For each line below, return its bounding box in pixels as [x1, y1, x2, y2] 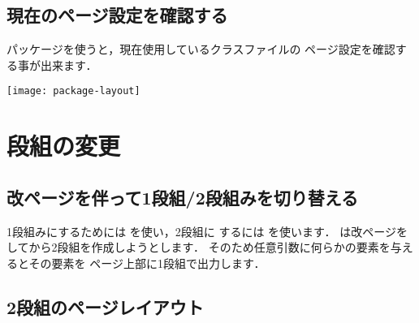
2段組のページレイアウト [6, 294, 204, 319]
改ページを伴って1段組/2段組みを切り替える [6, 184, 359, 209]
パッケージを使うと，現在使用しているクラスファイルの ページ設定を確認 [6, 41, 395, 58]
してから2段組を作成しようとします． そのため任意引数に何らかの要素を [6, 239, 391, 256]
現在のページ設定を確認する [6, 2, 228, 28]
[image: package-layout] [6, 85, 140, 97]
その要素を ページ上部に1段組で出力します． [28, 254, 266, 271]
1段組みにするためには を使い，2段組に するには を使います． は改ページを [6, 222, 408, 239]
